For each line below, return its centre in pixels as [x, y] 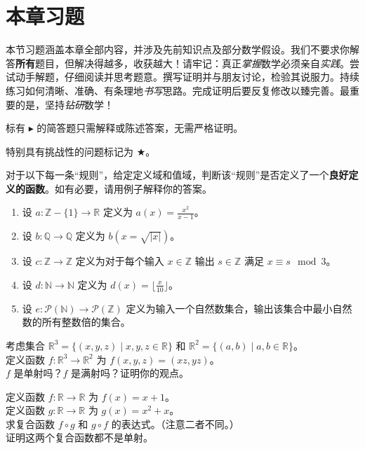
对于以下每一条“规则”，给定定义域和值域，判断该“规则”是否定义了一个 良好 [177, 175]
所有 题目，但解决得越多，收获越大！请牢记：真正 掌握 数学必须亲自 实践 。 [182, 63]
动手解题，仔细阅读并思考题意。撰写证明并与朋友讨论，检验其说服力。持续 [187, 77]
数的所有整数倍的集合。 [76, 322]
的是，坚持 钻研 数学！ [64, 104]
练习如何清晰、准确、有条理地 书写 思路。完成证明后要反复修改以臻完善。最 [178, 90]
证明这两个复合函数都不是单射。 [79, 437]
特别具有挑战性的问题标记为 [69, 151]
